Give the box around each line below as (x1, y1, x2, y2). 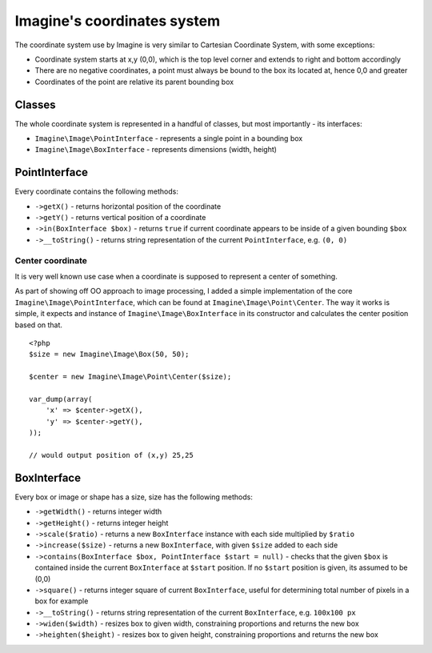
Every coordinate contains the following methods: (14, 186, 179, 196)
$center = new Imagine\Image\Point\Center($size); (29, 372, 232, 382)
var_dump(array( (29, 395, 93, 403)
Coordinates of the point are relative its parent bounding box (34, 77, 234, 86)
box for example (34, 596, 89, 606)
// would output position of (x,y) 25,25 (29, 451, 194, 459)
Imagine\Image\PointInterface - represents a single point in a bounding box (34, 134, 303, 143)
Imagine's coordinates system (14, 12, 220, 30)
